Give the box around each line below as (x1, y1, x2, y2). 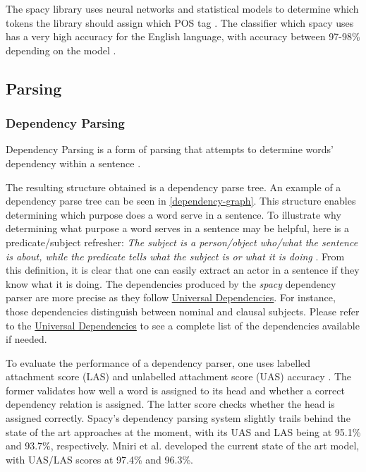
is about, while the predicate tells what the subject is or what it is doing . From (6, 248, 345, 263)
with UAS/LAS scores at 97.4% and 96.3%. (6, 452, 193, 466)
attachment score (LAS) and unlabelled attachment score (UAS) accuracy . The (6, 369, 352, 384)
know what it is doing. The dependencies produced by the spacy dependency (6, 276, 336, 291)
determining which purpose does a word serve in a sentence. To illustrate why (6, 207, 341, 222)
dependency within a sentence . (6, 155, 141, 170)
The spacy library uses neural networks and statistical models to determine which (6, 1, 359, 16)
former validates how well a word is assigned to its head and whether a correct (6, 382, 345, 397)
